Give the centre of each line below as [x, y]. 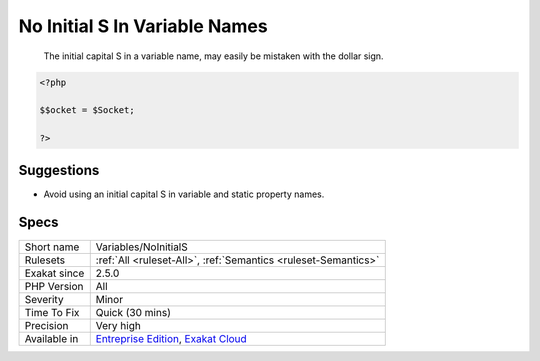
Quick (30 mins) [133, 312]
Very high [118, 325]
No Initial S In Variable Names [143, 26]
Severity [44, 299]
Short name [52, 247]
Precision [46, 325]
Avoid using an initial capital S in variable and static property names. [184, 194]
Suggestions [59, 170]
